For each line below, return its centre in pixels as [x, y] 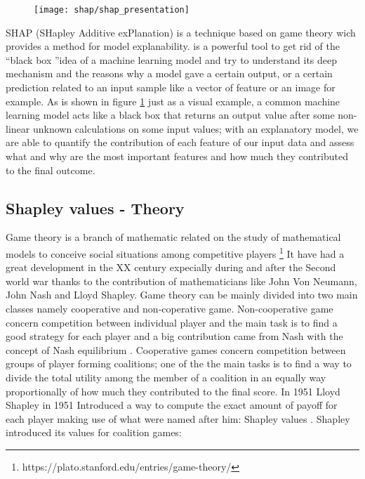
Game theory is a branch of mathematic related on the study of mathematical [173, 237]
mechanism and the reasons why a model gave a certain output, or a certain [169, 73]
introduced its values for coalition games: [94, 432]
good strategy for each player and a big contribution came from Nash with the [174, 336]
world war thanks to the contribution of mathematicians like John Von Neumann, [181, 281]
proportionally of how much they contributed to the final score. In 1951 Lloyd [173, 391]
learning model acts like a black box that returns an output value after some [170, 115]
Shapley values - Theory [95, 208]
